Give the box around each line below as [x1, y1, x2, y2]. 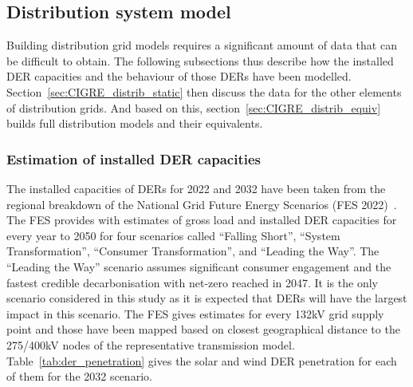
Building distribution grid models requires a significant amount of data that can [6, 37, 397, 53]
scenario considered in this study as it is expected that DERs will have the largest [6, 290, 407, 306]
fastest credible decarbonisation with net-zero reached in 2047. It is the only [6, 274, 378, 290]
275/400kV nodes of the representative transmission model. [6, 336, 295, 353]
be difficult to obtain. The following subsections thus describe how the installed [6, 52, 394, 69]
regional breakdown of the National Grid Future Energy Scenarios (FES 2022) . [6, 195, 397, 212]
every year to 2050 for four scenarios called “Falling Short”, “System [6, 227, 340, 243]
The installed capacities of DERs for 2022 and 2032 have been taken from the [6, 180, 386, 196]
